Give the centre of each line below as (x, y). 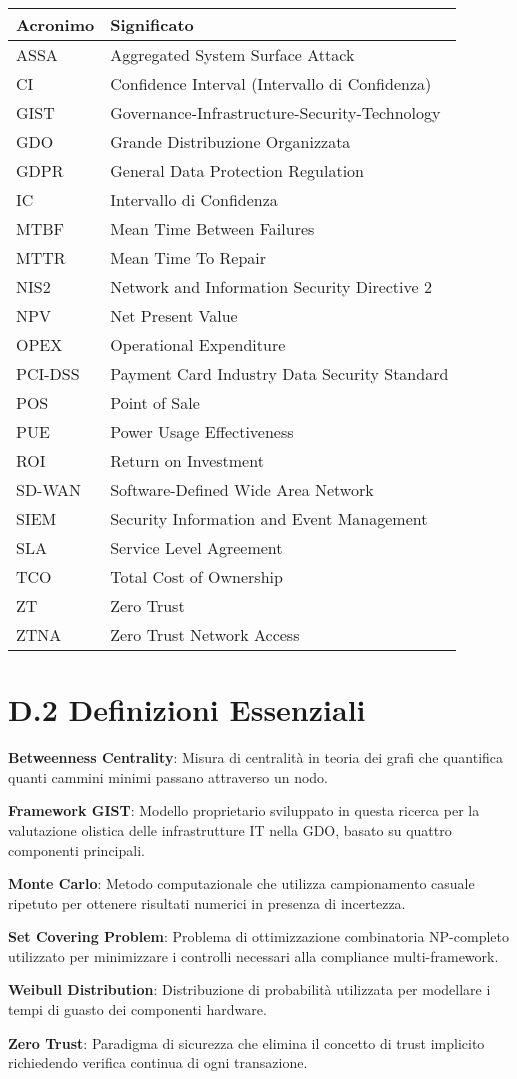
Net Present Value (174, 315)
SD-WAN (49, 489)
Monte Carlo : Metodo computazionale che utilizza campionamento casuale (241, 883)
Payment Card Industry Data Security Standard (279, 373)
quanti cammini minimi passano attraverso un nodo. (168, 776)
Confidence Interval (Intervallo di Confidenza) (271, 83)
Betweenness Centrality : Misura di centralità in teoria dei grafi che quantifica (256, 757)
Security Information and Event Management (269, 518)
